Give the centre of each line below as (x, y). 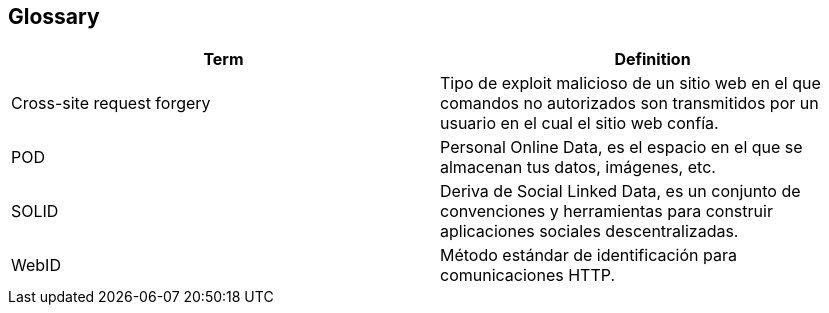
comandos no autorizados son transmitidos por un (629, 103)
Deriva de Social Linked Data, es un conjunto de (620, 191)
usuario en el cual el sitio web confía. (579, 123)
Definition (652, 59)
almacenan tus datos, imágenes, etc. (578, 167)
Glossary (54, 16)
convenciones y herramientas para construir (606, 211)
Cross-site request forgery (111, 103)
